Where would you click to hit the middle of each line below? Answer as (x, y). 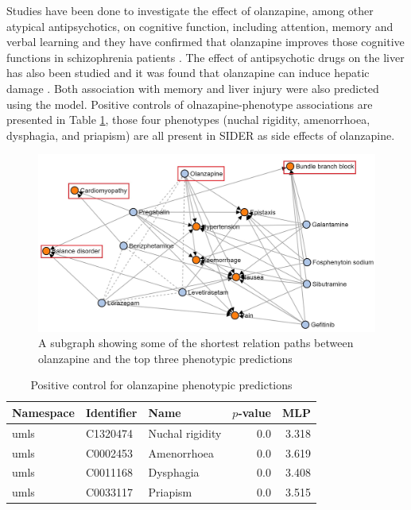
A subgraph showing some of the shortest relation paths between (196, 343)
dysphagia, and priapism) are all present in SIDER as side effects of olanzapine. (201, 135)
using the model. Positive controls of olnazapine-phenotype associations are (190, 104)
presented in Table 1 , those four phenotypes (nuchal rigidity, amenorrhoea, (188, 120)
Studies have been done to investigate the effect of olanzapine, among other (190, 10)
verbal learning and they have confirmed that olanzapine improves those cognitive (205, 42)
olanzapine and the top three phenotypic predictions (165, 358)
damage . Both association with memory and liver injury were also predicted (193, 88)
